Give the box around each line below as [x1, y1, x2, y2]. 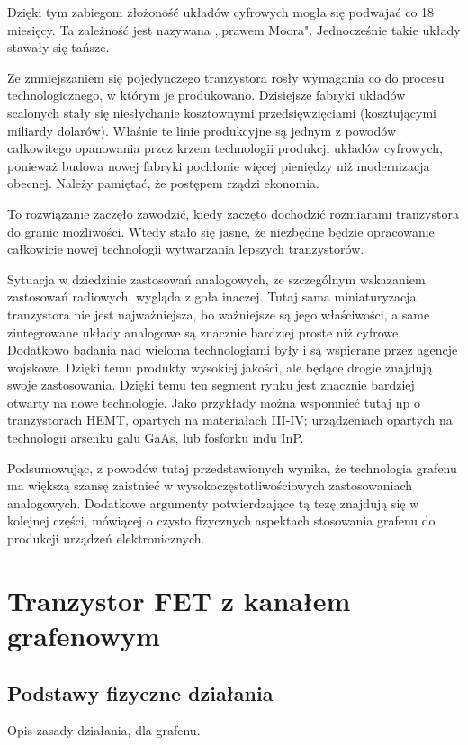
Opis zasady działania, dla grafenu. [7, 721, 201, 740]
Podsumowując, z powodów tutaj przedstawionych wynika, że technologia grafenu [7, 458, 457, 477]
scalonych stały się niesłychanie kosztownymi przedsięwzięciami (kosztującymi [7, 103, 436, 121]
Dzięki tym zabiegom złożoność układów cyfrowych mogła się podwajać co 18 [7, 3, 435, 21]
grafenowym [7, 617, 160, 653]
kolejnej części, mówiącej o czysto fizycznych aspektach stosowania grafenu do [7, 511, 436, 530]
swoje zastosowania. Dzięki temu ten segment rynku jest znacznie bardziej [7, 375, 415, 394]
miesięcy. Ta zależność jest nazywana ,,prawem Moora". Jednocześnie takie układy [7, 20, 461, 39]
